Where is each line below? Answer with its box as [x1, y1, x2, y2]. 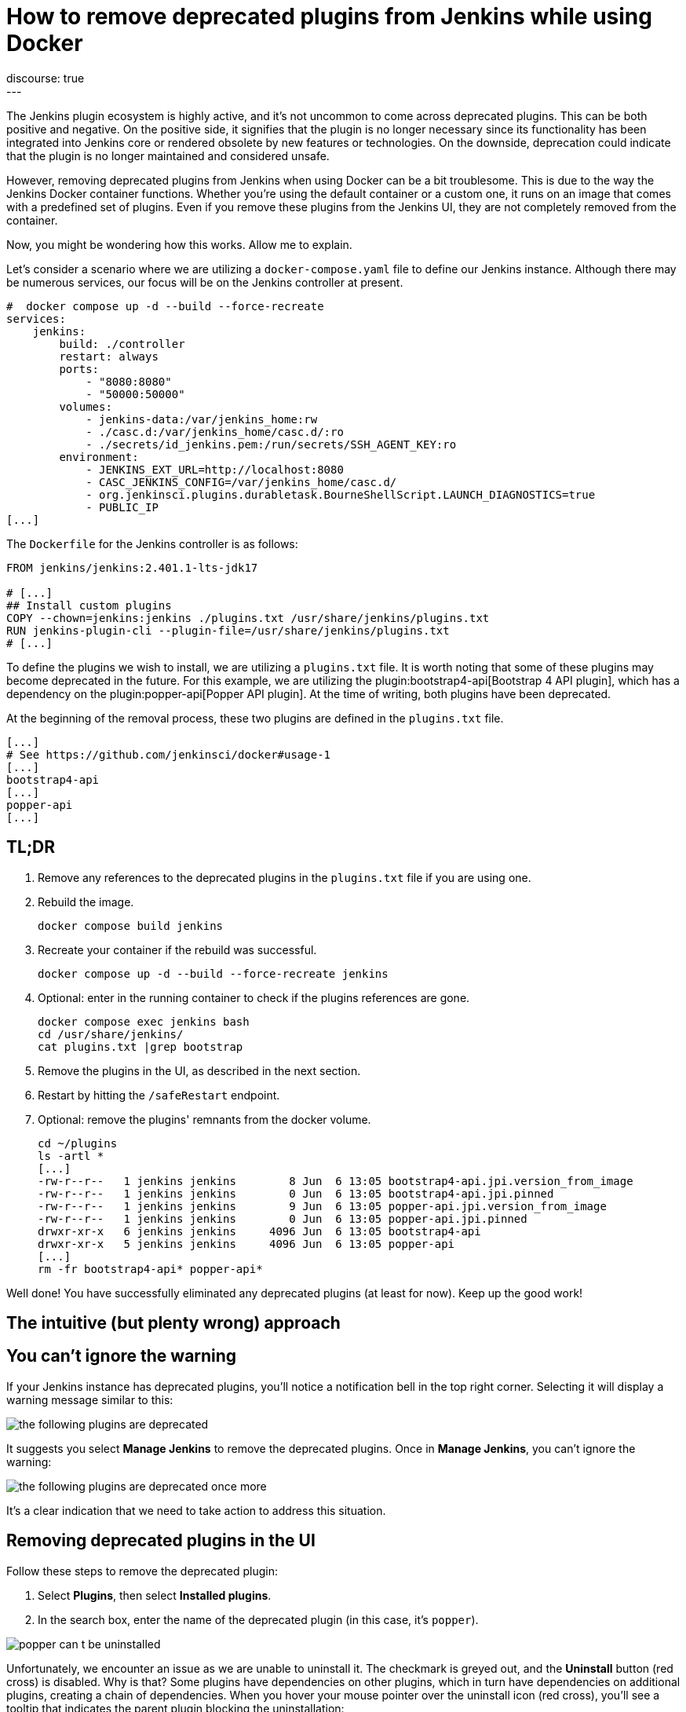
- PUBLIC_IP [86, 500, 159, 514]
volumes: [59, 400, 112, 413]
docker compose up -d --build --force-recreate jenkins [38, 967, 389, 980]
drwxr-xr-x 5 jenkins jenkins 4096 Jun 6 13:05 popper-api [38, 1237, 455, 1250]
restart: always [59, 349, 159, 363]
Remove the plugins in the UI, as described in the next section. [38, 1063, 361, 1077]
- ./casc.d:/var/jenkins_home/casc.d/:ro [86, 425, 344, 438]
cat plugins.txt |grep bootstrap [38, 1040, 243, 1053]
